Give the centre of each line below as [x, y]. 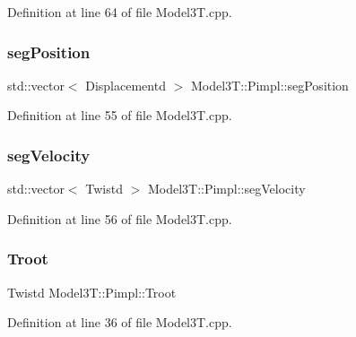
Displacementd [126, 85]
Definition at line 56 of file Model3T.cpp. [120, 218]
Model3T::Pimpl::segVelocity [226, 189]
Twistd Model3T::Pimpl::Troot [92, 292]
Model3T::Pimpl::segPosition [269, 85]
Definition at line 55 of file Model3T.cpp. [120, 115]
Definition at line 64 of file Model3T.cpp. [120, 12]
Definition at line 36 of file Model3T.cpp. [120, 322]
